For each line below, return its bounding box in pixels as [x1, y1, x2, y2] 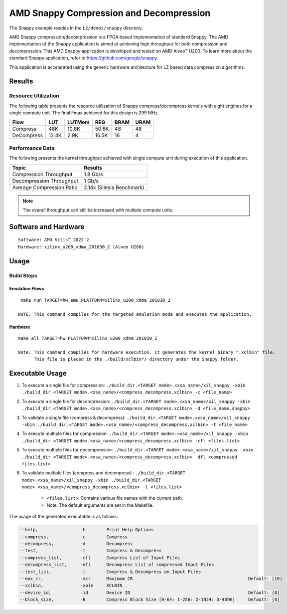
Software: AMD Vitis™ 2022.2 [18, 237, 89, 243]
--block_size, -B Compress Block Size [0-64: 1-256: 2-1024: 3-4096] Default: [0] [19, 597, 280, 603]
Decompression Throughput [12, 177, 78, 184]
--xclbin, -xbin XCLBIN [19, 583, 123, 589]
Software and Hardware [9, 222, 85, 231]
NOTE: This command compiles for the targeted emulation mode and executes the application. [18, 311, 252, 317]
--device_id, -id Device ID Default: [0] [19, 590, 280, 596]
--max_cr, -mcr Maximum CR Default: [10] [19, 576, 283, 581]
